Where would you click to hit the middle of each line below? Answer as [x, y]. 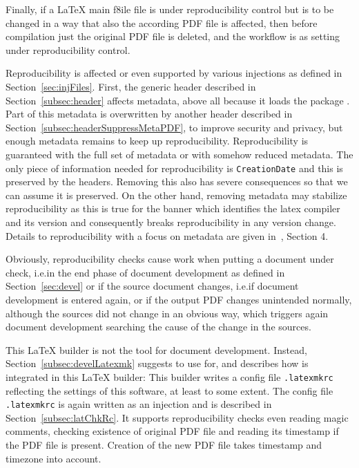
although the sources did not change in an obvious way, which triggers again [167, 313]
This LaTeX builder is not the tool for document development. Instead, [156, 349]
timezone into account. [54, 458]
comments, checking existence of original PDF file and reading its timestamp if [172, 431]
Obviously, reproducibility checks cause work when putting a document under [170, 259]
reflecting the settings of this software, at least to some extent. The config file [169, 390]
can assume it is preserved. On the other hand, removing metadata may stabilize [176, 195]
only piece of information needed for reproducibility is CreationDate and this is [174, 168]
